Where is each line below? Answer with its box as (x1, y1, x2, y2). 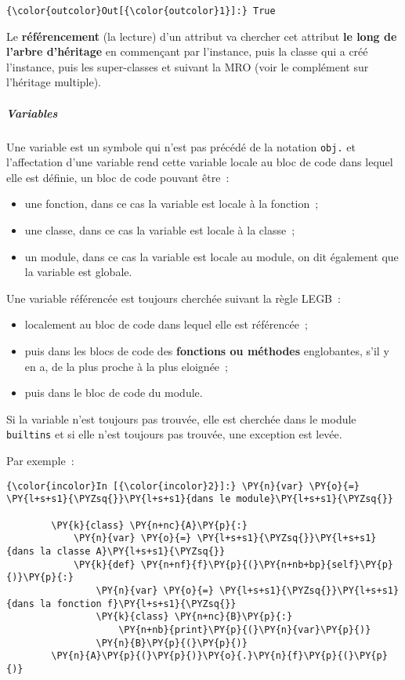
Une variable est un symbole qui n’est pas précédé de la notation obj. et (6, 138, 356, 155)
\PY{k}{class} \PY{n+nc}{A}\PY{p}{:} (51, 519, 248, 531)
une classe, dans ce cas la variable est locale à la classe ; (24, 222, 295, 238)
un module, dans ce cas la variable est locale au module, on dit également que (24, 248, 399, 264)
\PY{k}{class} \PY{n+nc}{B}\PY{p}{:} (96, 611, 293, 623)
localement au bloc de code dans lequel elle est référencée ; (24, 316, 308, 333)
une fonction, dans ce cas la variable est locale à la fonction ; (24, 195, 319, 212)
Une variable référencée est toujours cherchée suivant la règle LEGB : (6, 289, 341, 306)
